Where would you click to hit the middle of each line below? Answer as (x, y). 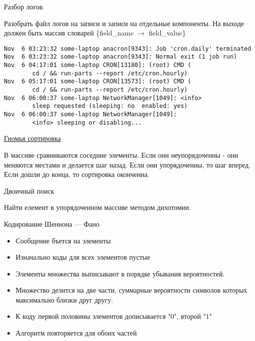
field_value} (167, 33)
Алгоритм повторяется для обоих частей (76, 333)
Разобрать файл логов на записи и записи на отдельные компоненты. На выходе (124, 23)
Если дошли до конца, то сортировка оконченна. (77, 174)
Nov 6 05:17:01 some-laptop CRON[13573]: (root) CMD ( (98, 82)
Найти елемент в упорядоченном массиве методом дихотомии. (97, 207)
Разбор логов (23, 6)
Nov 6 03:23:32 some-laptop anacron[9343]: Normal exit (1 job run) (121, 57)
